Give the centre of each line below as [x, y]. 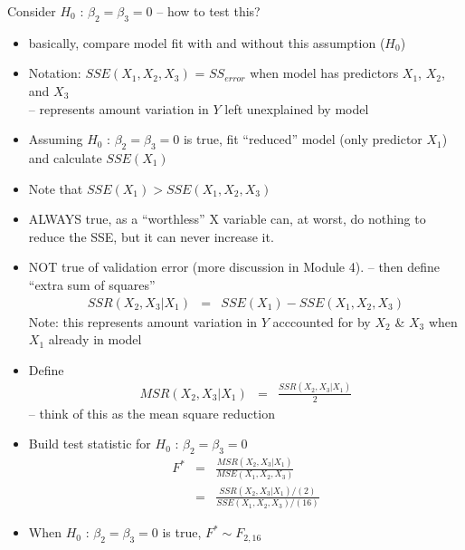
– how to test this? [209, 11]
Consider [32, 11]
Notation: [55, 73]
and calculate [65, 157]
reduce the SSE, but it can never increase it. [151, 236]
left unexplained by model [297, 108]
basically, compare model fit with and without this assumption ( [207, 42]
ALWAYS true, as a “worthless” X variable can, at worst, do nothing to [227, 219]
